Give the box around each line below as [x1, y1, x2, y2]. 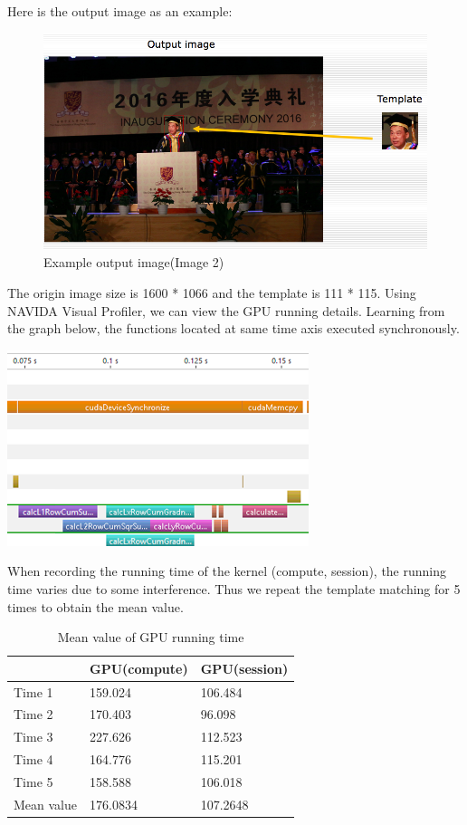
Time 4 [14, 750, 53, 769]
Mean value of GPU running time [57, 628, 244, 647]
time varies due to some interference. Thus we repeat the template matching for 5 [7, 579, 461, 598]
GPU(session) [200, 658, 289, 677]
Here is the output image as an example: [7, 2, 233, 20]
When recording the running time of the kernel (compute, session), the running [7, 561, 447, 580]
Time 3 [14, 727, 53, 746]
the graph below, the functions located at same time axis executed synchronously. [7, 319, 460, 338]
